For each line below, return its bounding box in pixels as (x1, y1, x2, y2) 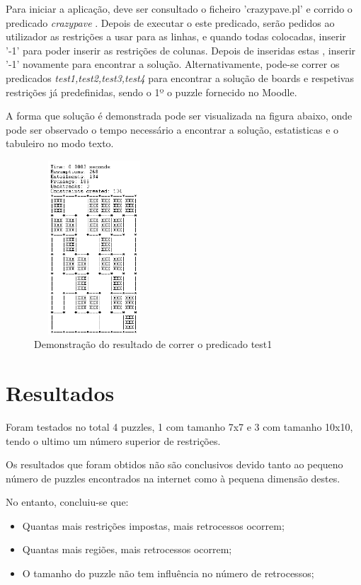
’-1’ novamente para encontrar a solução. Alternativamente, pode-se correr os (6, 57, 340, 71)
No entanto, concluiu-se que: (6, 494, 129, 509)
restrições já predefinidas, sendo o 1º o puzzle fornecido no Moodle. (6, 84, 297, 99)
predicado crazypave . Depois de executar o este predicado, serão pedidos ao (6, 15, 335, 30)
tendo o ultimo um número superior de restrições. (6, 433, 221, 448)
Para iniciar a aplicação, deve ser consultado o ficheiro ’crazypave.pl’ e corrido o (6, 1, 353, 16)
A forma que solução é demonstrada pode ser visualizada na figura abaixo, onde (6, 108, 353, 123)
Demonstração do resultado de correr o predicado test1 (34, 337, 273, 352)
